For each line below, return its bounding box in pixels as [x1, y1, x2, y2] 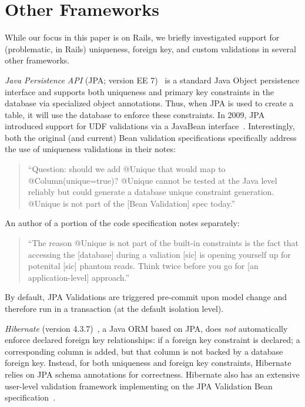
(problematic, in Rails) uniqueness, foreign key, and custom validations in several [5, 42, 296, 55]
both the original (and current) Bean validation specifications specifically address [5, 131, 297, 143]
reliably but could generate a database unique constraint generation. [28, 186, 274, 198]
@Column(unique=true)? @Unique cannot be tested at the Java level [28, 174, 277, 186]
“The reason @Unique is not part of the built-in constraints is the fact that [28, 237, 299, 249]
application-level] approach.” [28, 271, 130, 283]
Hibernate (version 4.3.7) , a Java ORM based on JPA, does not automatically [5, 322, 288, 334]
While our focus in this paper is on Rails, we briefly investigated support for [5, 31, 280, 43]
